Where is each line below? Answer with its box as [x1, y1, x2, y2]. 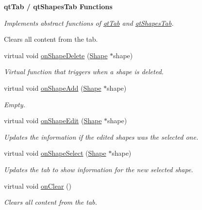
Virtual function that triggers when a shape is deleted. [4, 66, 164, 77]
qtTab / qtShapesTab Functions [4, 1, 113, 11]
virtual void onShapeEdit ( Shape [4, 115, 102, 126]
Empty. [4, 99, 25, 109]
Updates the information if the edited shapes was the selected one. [4, 131, 199, 142]
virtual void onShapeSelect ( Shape [4, 148, 106, 158]
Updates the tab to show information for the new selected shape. [4, 164, 193, 174]
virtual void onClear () [4, 180, 71, 191]
